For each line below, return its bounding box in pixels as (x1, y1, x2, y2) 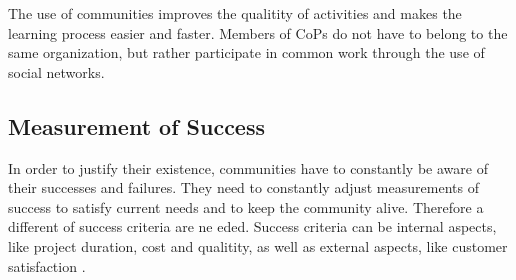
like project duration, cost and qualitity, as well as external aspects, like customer (8, 235, 508, 256)
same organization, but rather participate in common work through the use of (8, 42, 485, 63)
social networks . (8, 61, 105, 82)
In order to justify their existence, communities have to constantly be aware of (8, 157, 488, 178)
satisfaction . (8, 255, 86, 276)
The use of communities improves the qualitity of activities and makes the (8, 3, 462, 23)
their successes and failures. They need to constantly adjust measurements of (8, 177, 479, 198)
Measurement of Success (8, 110, 265, 141)
